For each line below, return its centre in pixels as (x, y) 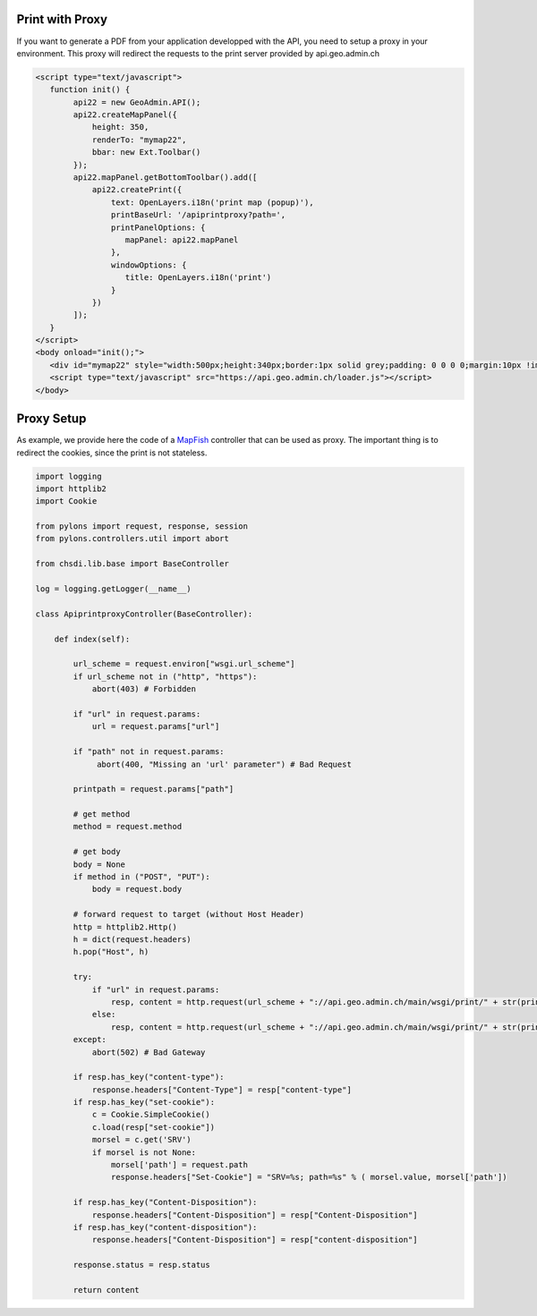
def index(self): (92, 639)
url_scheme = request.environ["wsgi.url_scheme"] (184, 664)
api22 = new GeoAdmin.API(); (137, 102)
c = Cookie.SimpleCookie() (151, 1115)
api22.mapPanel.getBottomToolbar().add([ (165, 178)
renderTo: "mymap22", (139, 140)
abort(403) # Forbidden (144, 689)
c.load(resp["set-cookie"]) (153, 1127)
